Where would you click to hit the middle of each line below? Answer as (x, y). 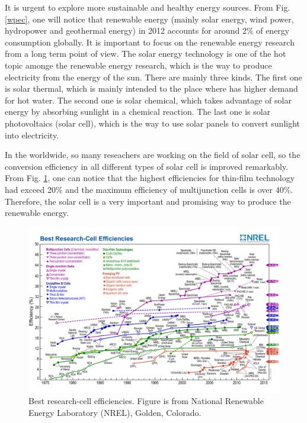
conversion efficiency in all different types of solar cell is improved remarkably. (147, 166)
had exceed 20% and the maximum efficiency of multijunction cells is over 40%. (149, 189)
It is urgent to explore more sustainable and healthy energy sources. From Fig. (148, 7)
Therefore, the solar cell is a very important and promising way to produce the (148, 201)
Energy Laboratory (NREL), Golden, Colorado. (115, 412)
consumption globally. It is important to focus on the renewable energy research (150, 42)
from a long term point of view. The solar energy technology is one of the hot (145, 54)
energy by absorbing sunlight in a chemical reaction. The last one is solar (138, 112)
